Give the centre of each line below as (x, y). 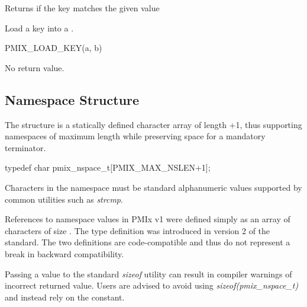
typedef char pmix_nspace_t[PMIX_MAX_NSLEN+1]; (108, 167)
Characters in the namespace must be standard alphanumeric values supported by (153, 187)
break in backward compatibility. (64, 253)
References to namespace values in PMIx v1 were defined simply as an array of (148, 219)
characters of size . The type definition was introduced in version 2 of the (138, 230)
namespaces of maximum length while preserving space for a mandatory (135, 136)
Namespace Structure (72, 99)
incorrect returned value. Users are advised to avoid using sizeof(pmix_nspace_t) (152, 285)
